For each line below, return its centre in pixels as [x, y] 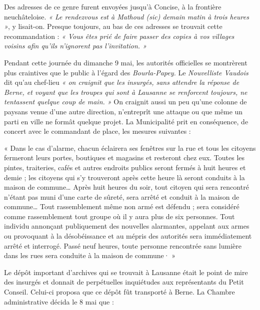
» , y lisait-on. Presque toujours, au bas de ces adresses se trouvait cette [113, 26]
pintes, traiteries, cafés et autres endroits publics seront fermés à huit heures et [125, 167]
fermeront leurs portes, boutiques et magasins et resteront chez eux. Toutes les [124, 157]
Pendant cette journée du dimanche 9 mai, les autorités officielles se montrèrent [126, 62]
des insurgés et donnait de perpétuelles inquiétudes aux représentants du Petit [124, 282]
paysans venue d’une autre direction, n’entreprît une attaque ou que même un [123, 111]
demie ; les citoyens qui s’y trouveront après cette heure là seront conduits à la [124, 177]
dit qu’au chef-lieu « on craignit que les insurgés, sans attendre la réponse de [122, 82]
